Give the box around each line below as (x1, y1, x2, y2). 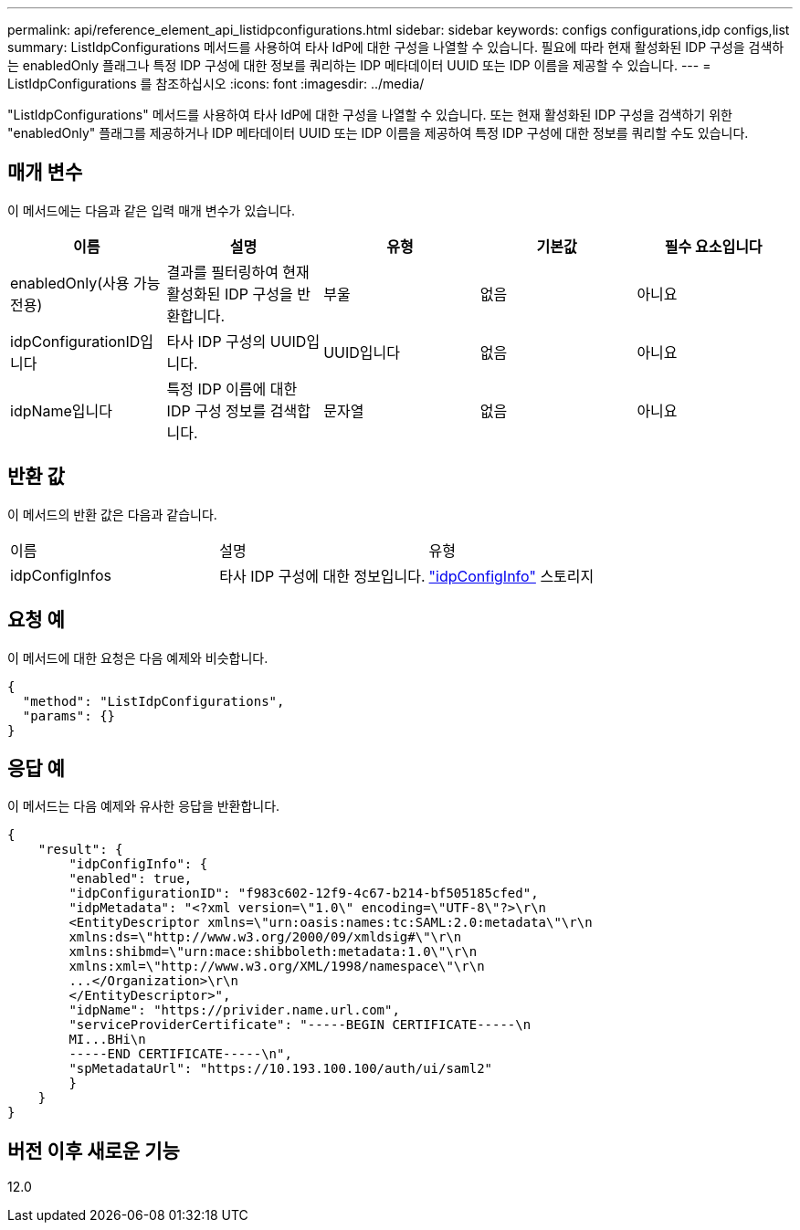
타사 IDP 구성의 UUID (166, 331, 307, 351)
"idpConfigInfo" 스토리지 (428, 566, 595, 585)
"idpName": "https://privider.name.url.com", (68, 1003, 400, 1018)
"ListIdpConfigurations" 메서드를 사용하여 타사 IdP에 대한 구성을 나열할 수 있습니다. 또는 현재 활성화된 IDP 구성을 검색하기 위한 (7, 107, 732, 122)
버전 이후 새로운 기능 (7, 1139, 180, 1162)
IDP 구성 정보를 (166, 401, 267, 420)
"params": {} (22, 708, 116, 723)
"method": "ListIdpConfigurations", (22, 693, 285, 709)
